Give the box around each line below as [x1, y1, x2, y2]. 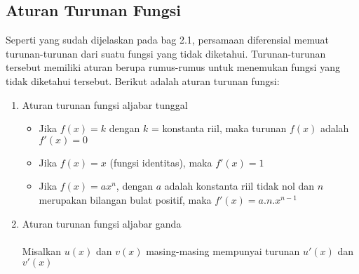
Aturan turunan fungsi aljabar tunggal [22, 97, 188, 112]
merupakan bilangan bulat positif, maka [39, 192, 212, 207]
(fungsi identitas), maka [109, 155, 212, 169]
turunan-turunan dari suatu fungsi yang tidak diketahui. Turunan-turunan [6, 46, 326, 60]
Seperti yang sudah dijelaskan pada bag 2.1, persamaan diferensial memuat [6, 32, 329, 47]
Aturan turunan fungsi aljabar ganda [22, 216, 182, 230]
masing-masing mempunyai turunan [146, 243, 300, 258]
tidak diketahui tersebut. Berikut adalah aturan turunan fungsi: [6, 73, 280, 88]
